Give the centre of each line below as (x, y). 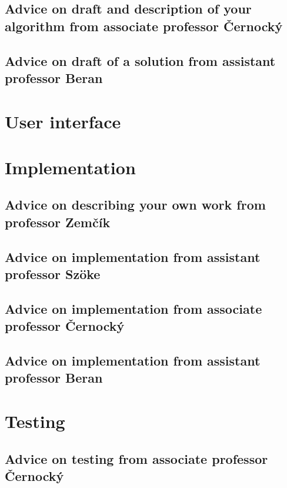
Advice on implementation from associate (134, 308)
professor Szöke (53, 274)
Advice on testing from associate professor (136, 458)
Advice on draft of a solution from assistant (140, 60)
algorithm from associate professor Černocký (144, 26)
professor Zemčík (58, 222)
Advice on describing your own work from (135, 205)
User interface (63, 121)
